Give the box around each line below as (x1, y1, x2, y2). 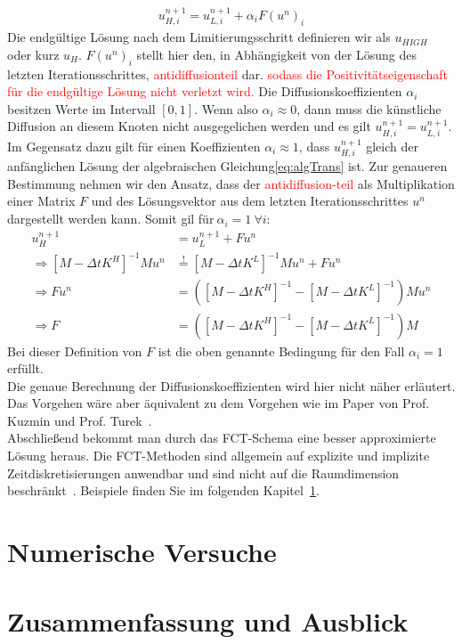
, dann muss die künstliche (296, 99, 442, 118)
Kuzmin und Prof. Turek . (7, 411, 152, 429)
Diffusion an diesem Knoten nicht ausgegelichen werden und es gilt (7, 117, 371, 135)
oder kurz (7, 45, 60, 63)
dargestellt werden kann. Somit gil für (7, 209, 215, 228)
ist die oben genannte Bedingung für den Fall (158, 341, 405, 360)
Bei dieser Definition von (7, 341, 142, 360)
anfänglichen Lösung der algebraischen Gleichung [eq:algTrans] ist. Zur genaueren (7, 157, 448, 175)
